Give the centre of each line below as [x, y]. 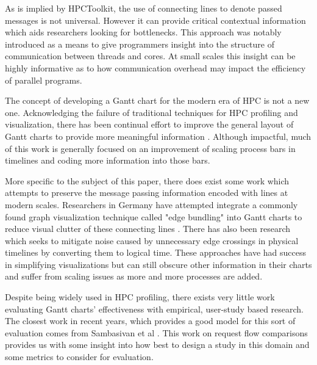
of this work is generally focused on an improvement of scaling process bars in [150, 148]
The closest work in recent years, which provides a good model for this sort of [150, 321]
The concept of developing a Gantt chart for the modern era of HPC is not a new [157, 100]
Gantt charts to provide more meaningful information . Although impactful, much [158, 136]
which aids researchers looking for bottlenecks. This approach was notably [143, 32]
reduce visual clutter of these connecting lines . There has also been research [148, 229]
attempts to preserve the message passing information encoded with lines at [147, 193]
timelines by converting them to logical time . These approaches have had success [155, 252]
